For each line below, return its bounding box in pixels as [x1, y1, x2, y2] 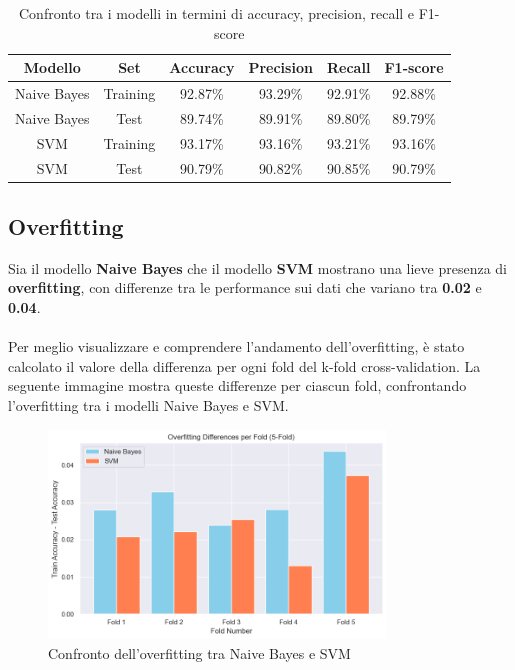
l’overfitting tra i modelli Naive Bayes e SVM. [8, 395, 289, 416]
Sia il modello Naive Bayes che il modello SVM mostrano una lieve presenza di [8, 257, 507, 278]
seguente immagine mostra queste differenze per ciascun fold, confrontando [8, 375, 467, 396]
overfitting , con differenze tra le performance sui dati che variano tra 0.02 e [8, 277, 482, 298]
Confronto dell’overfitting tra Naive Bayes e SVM [48, 642, 351, 663]
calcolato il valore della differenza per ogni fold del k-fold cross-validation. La [8, 355, 481, 376]
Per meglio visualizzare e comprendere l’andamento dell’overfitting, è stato [8, 336, 465, 357]
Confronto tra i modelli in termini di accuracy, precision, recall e [19, 3, 415, 23]
